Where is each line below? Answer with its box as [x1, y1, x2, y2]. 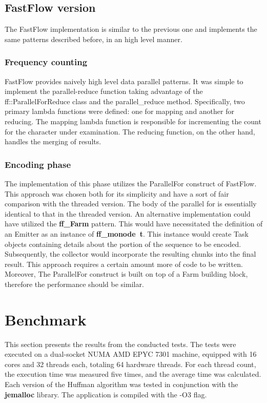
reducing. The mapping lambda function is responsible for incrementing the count [5, 116, 261, 126]
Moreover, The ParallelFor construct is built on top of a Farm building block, [5, 268, 248, 279]
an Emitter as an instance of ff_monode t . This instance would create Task [5, 228, 249, 239]
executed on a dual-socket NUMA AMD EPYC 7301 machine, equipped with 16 [5, 349, 257, 359]
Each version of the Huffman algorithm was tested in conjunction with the [5, 379, 238, 390]
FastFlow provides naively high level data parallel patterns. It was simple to [5, 75, 243, 86]
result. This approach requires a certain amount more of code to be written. [5, 258, 243, 269]
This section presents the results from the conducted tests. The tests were [5, 338, 236, 349]
